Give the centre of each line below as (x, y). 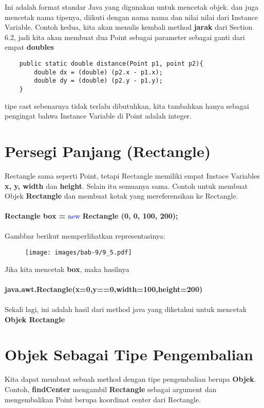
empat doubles (29, 47)
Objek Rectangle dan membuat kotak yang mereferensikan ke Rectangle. (121, 196)
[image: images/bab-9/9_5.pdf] (79, 253)
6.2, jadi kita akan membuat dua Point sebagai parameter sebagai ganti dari (125, 37)
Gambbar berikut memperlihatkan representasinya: (85, 236)
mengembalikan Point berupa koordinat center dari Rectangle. (103, 399)
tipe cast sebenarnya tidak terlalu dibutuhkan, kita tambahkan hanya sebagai (127, 105)
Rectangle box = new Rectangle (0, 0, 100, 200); (91, 216)
